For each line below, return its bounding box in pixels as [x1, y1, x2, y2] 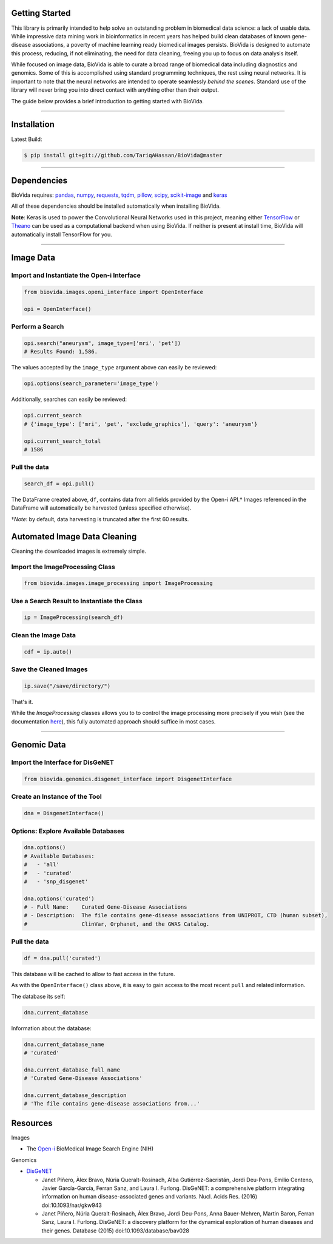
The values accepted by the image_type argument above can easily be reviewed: [11, 364, 217, 371]
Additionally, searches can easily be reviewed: [11, 395, 127, 403]
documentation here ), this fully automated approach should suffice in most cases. [11, 717, 216, 725]
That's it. [11, 698, 33, 705]
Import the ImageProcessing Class [11, 562, 115, 571]
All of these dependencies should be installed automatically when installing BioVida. [11, 202, 221, 210]
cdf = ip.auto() [24, 648, 73, 655]
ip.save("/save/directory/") [24, 682, 111, 689]
